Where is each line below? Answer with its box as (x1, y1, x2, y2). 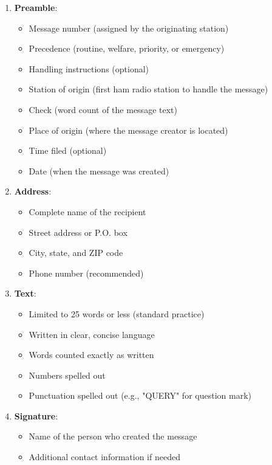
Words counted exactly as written (29, 348, 154, 361)
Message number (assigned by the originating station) (29, 21, 229, 34)
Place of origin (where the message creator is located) (29, 123, 228, 136)
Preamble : (14, 1, 58, 13)
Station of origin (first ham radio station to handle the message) (29, 83, 268, 95)
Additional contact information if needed (29, 450, 180, 463)
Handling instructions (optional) (29, 62, 149, 75)
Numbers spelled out (29, 368, 106, 381)
